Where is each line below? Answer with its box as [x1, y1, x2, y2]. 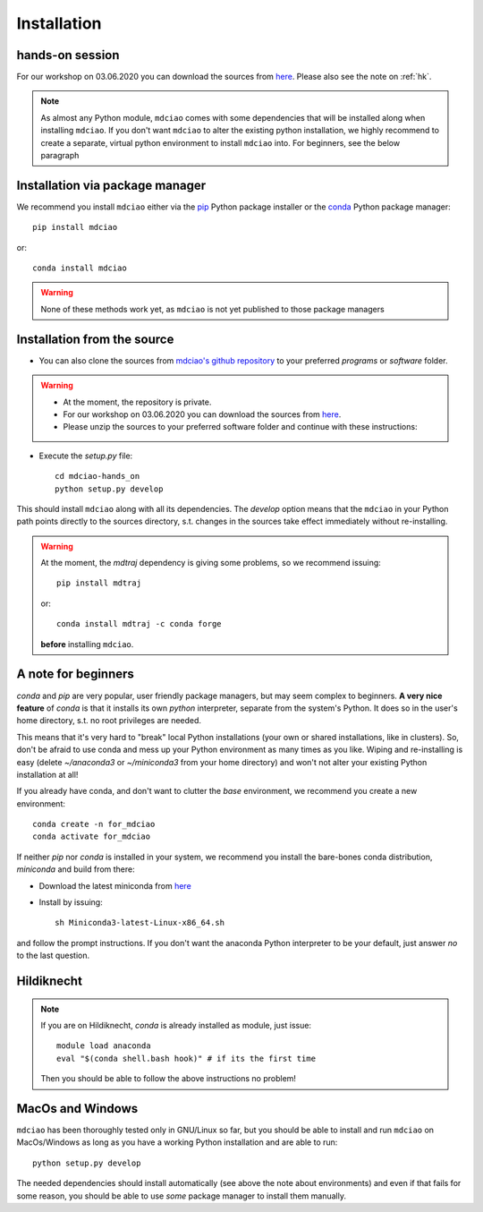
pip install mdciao [32, 222, 118, 233]
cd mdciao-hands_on [55, 471, 140, 482]
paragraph [40, 150, 80, 161]
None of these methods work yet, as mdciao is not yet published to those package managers [40, 303, 385, 314]
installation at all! [16, 769, 79, 780]
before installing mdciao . [40, 638, 134, 649]
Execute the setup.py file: [38, 450, 133, 461]
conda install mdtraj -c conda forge [56, 619, 223, 629]
